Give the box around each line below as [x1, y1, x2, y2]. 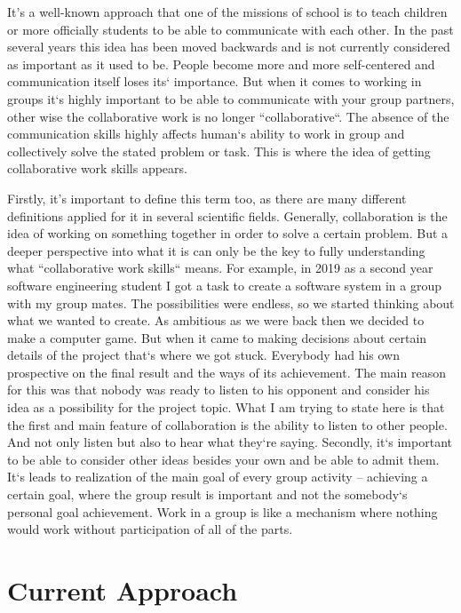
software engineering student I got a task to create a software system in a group [7, 275, 442, 294]
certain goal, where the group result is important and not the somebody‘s [7, 485, 408, 504]
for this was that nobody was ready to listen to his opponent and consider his [7, 380, 430, 399]
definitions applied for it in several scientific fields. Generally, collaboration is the [7, 206, 448, 225]
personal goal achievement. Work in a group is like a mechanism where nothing [7, 502, 438, 521]
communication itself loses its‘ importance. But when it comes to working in [7, 72, 422, 91]
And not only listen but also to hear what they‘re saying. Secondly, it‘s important [7, 433, 452, 451]
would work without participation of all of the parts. [7, 520, 293, 538]
